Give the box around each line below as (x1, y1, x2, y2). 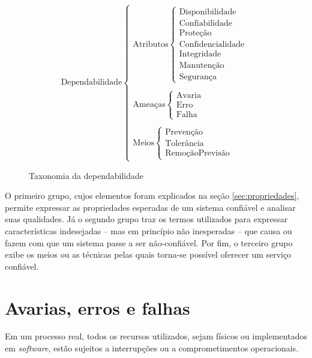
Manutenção (179, 61, 224, 70)
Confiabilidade (179, 19, 232, 28)
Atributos (133, 40, 169, 49)
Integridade (179, 49, 221, 58)
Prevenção (165, 127, 203, 136)
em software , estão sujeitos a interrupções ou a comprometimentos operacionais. (5, 342, 299, 354)
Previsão (198, 149, 230, 158)
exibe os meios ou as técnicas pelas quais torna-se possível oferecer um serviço (5, 248, 292, 261)
